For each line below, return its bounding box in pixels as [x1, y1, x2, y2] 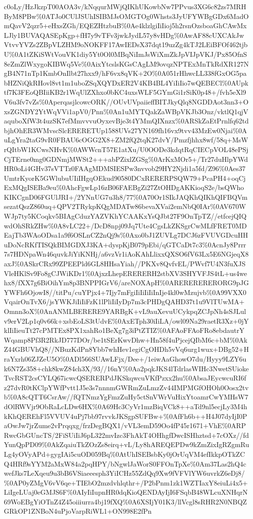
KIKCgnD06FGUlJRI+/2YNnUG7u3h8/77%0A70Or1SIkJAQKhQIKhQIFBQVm [4, 191, 248, 202]
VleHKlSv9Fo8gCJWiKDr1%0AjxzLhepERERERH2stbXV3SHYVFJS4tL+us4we [4, 268, 247, 278]
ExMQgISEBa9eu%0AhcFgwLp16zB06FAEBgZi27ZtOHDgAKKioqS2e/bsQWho [4, 182, 244, 192]
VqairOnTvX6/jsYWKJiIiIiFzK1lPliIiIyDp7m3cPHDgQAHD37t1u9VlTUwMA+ [4, 296, 245, 307]
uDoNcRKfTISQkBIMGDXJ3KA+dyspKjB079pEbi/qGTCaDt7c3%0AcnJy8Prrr [4, 239, 246, 249]
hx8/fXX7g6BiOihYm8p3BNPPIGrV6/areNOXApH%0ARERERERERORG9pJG [4, 277, 249, 288]
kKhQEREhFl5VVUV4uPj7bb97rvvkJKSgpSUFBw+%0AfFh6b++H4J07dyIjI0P [4, 411, 247, 421]
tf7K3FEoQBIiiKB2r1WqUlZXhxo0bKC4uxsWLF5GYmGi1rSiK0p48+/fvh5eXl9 [4, 87, 246, 97]
